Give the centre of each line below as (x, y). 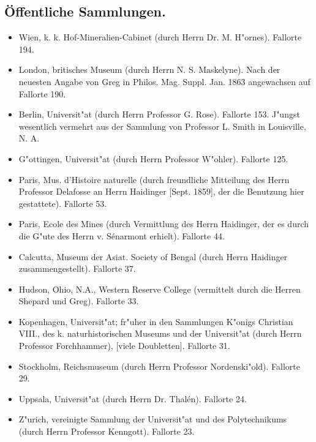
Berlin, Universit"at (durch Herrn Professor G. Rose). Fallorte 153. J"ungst (159, 114)
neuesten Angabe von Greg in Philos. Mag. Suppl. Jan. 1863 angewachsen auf (164, 81)
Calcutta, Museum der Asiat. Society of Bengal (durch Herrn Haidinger (153, 256)
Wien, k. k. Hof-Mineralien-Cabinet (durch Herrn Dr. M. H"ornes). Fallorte (160, 37)
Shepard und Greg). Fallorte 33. (79, 301)
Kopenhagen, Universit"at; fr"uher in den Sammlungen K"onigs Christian (156, 321)
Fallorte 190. (42, 93)
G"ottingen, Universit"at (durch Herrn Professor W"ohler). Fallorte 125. (153, 158)
